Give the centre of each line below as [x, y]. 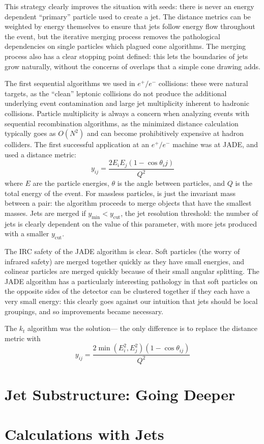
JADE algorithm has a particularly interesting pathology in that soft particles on [131, 281]
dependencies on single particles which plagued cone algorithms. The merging [125, 46]
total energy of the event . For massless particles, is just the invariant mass [120, 193]
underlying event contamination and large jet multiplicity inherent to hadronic [127, 103]
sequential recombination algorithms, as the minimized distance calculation [122, 123]
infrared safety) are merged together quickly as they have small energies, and [125, 261]
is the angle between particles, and [171, 183]
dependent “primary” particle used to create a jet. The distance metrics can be [128, 16]
